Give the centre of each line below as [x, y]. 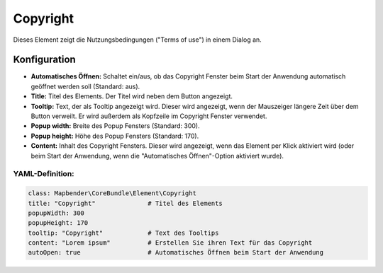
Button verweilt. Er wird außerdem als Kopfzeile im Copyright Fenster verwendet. [149, 116]
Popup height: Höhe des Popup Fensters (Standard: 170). [115, 136]
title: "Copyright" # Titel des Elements [125, 203]
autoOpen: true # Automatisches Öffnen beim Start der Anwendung [176, 252]
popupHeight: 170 [58, 223]
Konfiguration [44, 60]
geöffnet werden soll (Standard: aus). [85, 86]
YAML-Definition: [44, 174]
